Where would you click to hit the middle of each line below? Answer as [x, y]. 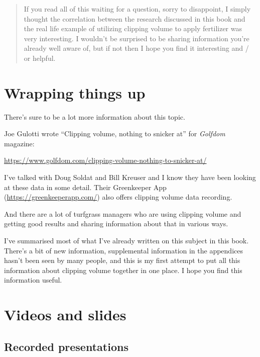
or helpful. [40, 58]
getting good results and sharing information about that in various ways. [116, 224]
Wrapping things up [75, 92]
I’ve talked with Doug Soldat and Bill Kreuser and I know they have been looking [130, 177]
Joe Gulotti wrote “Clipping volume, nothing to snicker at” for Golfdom [115, 133]
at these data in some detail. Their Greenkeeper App [85, 187]
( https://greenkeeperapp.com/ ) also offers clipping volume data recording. [118, 197]
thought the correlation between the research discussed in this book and [135, 18]
